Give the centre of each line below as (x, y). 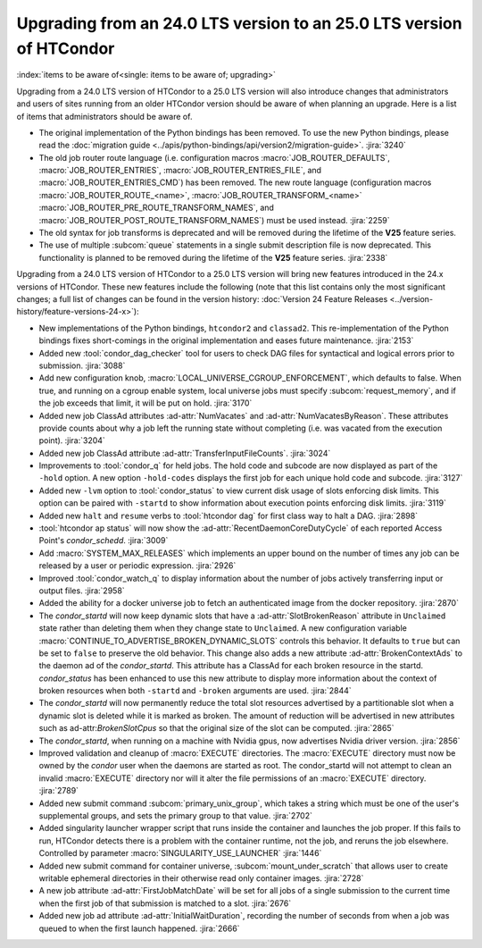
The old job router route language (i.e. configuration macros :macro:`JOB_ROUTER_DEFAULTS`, (214, 157)
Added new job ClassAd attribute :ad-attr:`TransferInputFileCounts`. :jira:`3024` (185, 453)
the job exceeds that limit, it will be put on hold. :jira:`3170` (145, 403)
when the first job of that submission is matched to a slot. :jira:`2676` (165, 903)
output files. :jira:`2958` (82, 591)
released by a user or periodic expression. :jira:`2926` (137, 566)
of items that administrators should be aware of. (104, 116)
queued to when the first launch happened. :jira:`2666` (139, 928)
